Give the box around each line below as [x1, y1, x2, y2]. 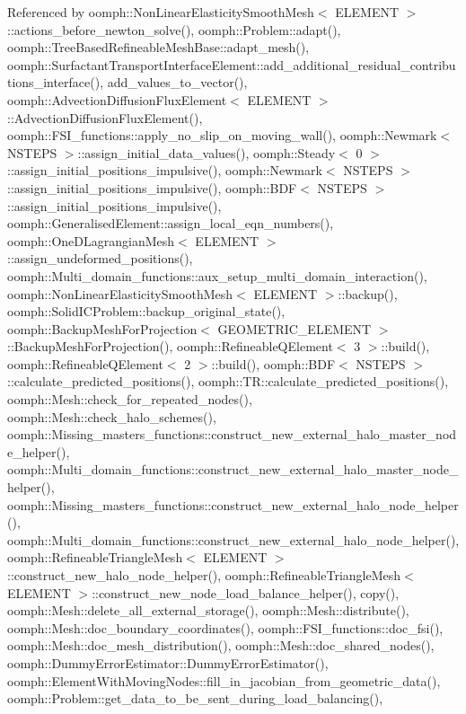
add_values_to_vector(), [107, 73, 248, 92]
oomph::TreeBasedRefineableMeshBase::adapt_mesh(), [7, 38, 310, 57]
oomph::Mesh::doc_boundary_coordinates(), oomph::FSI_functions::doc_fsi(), [7, 618, 444, 637]
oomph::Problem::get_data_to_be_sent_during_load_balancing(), [7, 689, 383, 708]
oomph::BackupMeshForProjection [7, 319, 198, 338]
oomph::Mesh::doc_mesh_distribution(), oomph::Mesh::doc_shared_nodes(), [7, 636, 435, 655]
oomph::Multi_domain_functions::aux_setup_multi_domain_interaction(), [7, 266, 427, 285]
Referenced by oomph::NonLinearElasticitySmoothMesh [7, 3, 314, 21]
